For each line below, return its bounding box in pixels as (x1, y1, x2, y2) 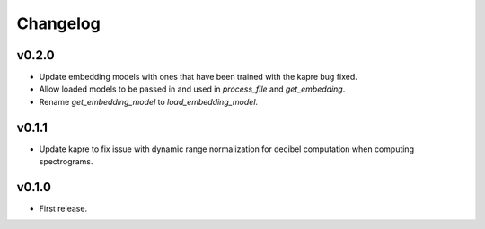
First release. (39, 203, 88, 215)
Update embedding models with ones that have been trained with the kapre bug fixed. (39, 72, 358, 83)
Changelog (16, 13, 101, 33)
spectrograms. (39, 156, 93, 167)
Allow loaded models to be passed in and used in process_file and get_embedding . (39, 84, 346, 94)
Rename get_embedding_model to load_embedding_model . (39, 96, 259, 107)
